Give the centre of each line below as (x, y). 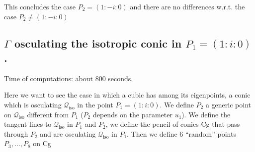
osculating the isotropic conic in (98, 43)
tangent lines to (28, 124)
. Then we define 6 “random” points (181, 133)
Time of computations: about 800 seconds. (69, 78)
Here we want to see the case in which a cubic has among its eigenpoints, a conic (127, 95)
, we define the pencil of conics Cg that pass (173, 124)
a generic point (228, 104)
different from (48, 114)
